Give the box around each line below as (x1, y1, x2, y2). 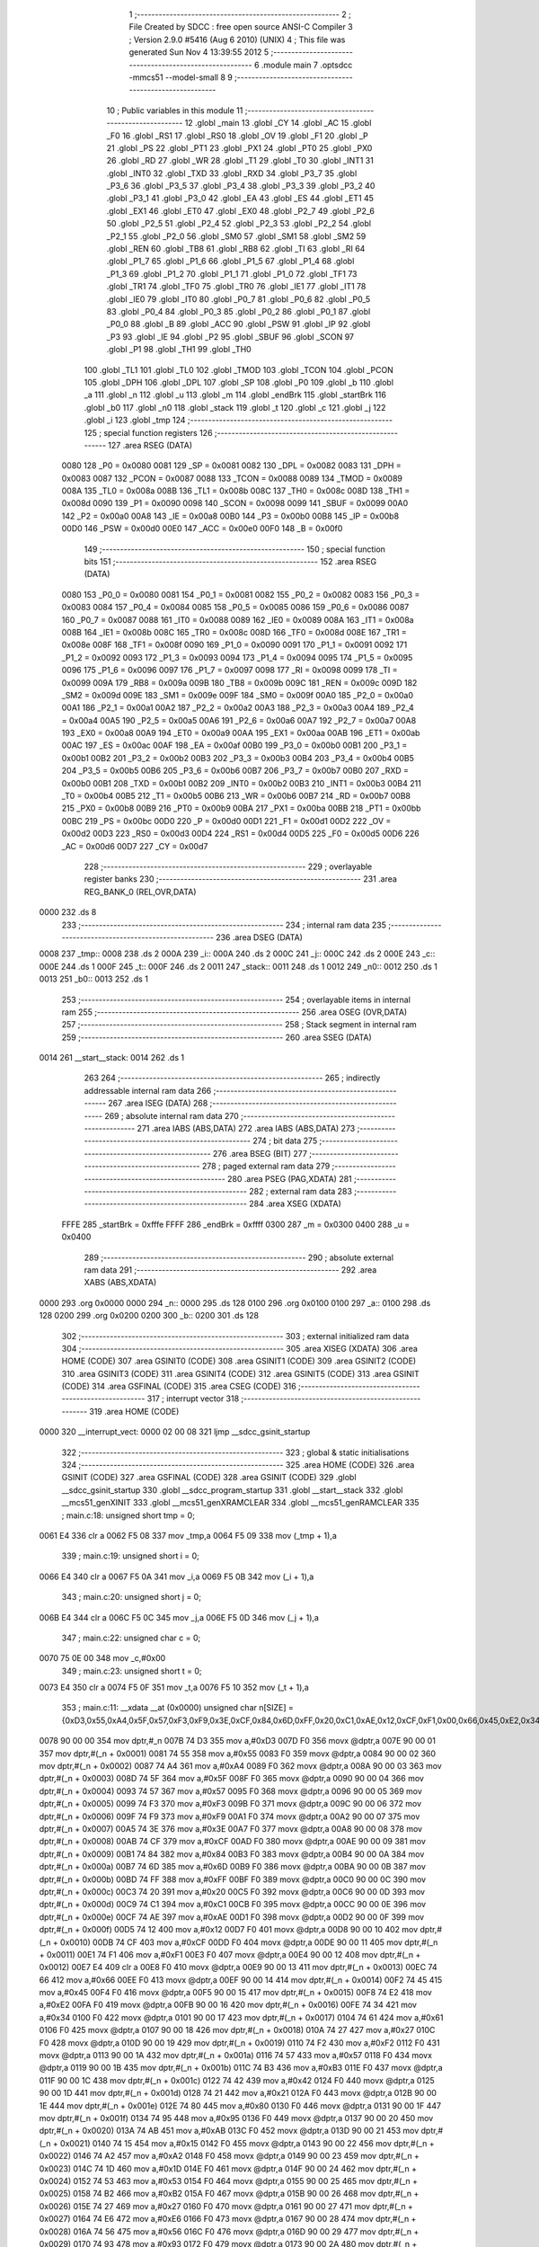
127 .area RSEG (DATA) (108, 440, 193, 450)
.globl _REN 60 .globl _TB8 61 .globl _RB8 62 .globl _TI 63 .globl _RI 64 (106, 244, 366, 254)
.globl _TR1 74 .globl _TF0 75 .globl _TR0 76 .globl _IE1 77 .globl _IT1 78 (106, 281, 367, 292)
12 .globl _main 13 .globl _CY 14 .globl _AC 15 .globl (184, 118, 372, 129)
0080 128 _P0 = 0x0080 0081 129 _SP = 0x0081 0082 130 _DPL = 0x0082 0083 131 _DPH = (61, 460, 402, 471)
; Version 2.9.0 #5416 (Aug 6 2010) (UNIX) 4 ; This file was (128, 34, 346, 45)
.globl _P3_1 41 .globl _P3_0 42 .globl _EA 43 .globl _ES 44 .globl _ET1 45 (106, 193, 375, 204)
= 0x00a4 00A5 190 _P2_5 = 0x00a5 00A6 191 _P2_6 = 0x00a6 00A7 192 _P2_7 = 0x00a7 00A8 (61, 715, 417, 725)
